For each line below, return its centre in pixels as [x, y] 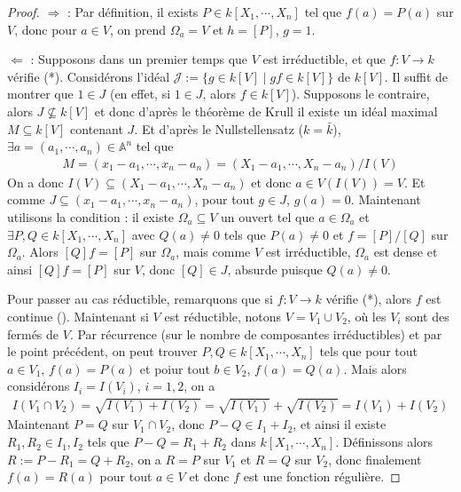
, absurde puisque [275, 269]
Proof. [23, 12]
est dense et [406, 252]
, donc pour [46, 29]
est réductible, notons [223, 316]
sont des [427, 316]
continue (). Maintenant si [78, 316]
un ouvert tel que [268, 216]
